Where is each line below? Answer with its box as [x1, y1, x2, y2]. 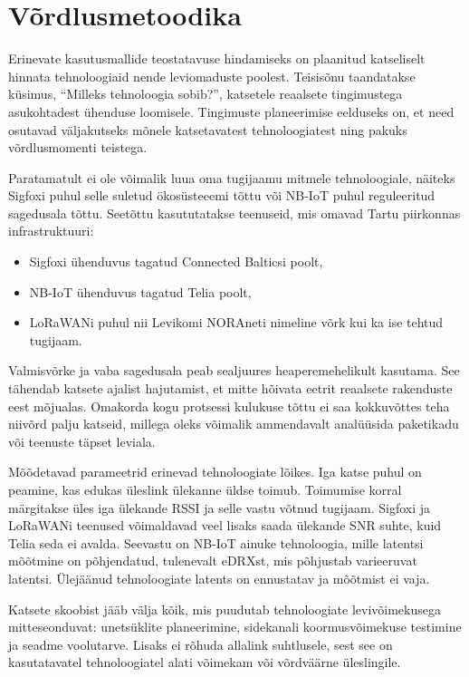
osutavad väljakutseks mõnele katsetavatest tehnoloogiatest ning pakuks [8, 120, 407, 139]
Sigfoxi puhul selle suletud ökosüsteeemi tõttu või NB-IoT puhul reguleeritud [8, 186, 435, 205]
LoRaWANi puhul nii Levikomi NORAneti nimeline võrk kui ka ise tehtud [29, 313, 444, 332]
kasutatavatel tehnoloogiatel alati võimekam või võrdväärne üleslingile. [8, 653, 401, 672]
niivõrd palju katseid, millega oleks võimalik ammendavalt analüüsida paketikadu [8, 414, 459, 433]
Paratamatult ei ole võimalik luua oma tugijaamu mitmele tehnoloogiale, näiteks [8, 168, 455, 187]
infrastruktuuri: [8, 221, 94, 240]
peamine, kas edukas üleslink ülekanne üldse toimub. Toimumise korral [8, 480, 402, 498]
